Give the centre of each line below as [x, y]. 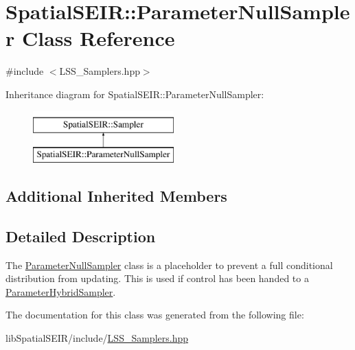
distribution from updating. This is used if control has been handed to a [157, 278]
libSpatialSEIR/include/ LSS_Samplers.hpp [97, 338]
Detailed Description [81, 236]
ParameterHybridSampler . [61, 291]
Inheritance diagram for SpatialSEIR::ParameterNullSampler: [135, 94]
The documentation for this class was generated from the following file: [155, 315]
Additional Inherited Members [116, 196]
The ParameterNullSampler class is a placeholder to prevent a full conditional [169, 265]
